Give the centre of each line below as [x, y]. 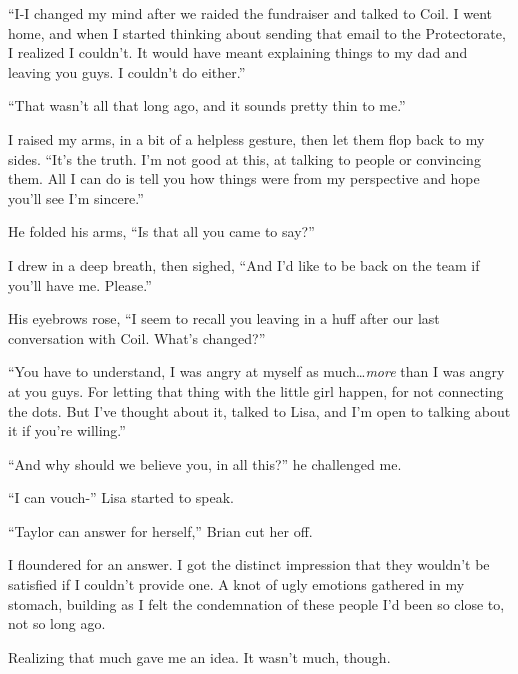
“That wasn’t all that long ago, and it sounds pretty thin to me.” [207, 105]
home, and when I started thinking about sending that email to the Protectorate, [257, 32]
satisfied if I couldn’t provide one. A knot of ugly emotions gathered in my [236, 584]
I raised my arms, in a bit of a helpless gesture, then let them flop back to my [246, 138]
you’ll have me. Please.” [80, 284]
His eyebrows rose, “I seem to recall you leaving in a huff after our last [224, 318]
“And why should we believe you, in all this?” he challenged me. [205, 463]
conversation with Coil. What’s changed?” [137, 337]
